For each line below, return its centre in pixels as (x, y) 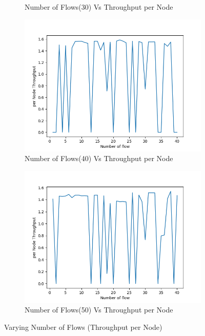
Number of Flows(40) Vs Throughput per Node (99, 158)
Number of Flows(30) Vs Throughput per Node (99, 7)
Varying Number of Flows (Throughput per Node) (83, 327)
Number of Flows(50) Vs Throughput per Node (99, 310)
